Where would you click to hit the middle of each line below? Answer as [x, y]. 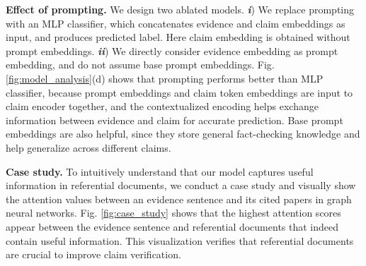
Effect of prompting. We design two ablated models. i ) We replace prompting [180, 9]
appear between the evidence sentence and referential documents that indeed [172, 226]
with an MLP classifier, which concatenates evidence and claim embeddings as [176, 23]
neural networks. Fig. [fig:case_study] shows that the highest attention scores [173, 213]
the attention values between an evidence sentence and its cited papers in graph [179, 199]
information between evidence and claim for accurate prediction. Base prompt [175, 120]
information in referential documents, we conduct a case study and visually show [181, 185]
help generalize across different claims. [88, 147]
